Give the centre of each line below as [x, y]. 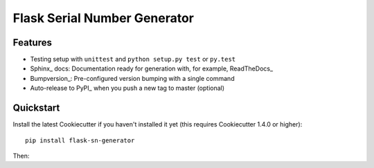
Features [32, 43]
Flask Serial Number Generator [103, 18]
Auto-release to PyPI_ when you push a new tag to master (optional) [127, 88]
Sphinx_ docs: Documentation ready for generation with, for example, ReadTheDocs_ [152, 68]
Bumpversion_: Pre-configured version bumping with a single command [132, 78]
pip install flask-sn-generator [80, 140]
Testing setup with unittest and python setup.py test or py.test [133, 59]
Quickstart [36, 108]
